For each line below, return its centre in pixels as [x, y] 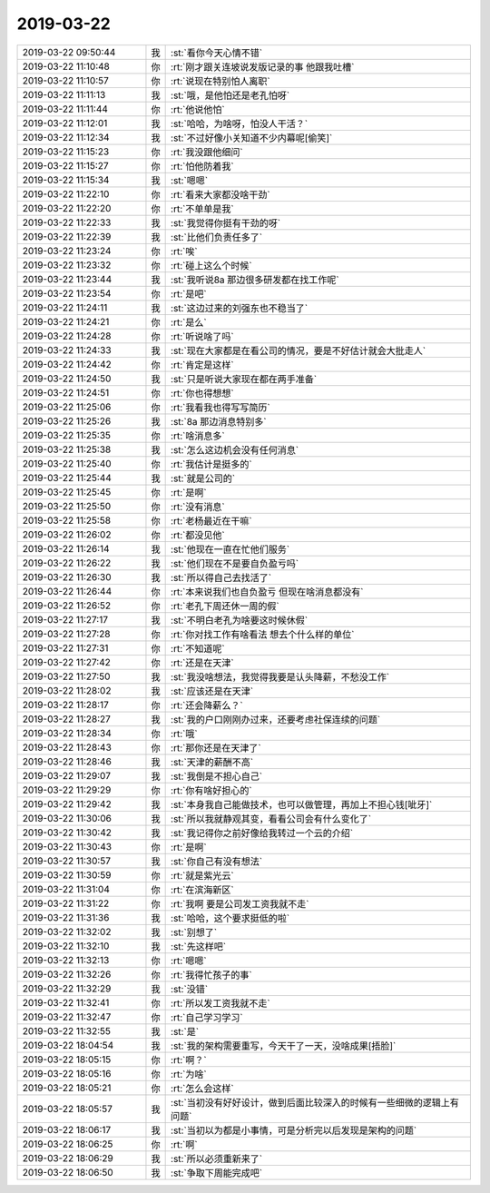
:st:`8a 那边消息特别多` [219, 421]
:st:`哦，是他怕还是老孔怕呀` [230, 95]
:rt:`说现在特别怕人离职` [221, 81]
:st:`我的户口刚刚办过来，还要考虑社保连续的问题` [276, 719]
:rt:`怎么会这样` [203, 1088]
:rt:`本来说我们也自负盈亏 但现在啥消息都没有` [267, 592]
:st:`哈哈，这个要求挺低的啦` [230, 918]
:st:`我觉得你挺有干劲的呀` [226, 222]
